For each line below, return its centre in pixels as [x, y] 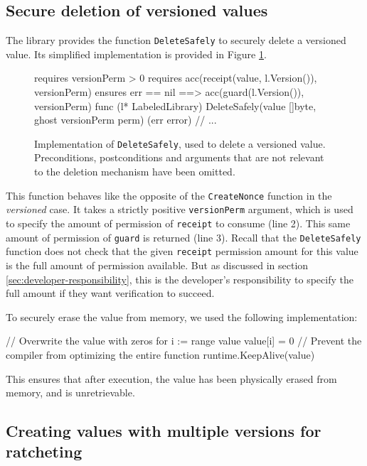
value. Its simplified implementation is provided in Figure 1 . [136, 54]
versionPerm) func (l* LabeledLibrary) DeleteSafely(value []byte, [175, 105]
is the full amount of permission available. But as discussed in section [157, 265]
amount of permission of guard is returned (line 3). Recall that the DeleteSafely [183, 237]
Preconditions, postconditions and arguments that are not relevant [179, 157]
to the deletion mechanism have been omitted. [135, 172]
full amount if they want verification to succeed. [110, 293]
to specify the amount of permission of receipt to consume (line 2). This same [178, 223]
